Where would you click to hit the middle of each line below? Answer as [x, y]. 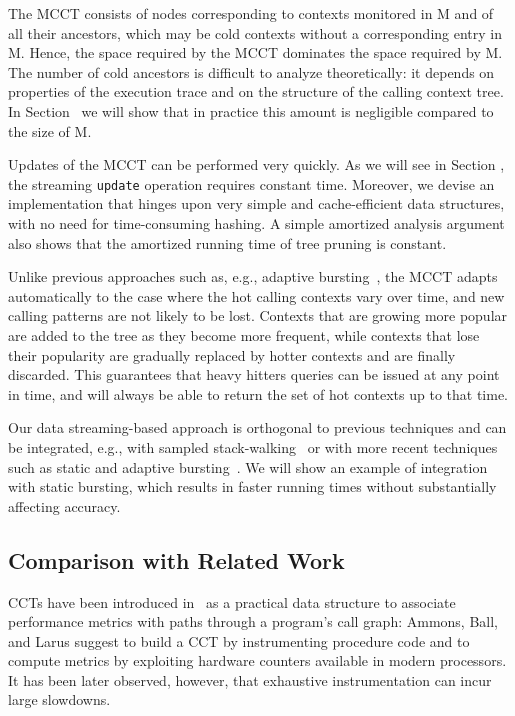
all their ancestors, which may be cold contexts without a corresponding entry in [255, 32]
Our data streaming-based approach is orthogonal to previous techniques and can [257, 427]
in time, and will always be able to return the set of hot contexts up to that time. [258, 393]
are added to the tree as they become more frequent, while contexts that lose [244, 334]
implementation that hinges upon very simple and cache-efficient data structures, [256, 203]
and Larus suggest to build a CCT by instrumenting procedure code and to [239, 640]
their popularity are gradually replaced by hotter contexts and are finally [232, 354]
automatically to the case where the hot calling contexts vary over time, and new [256, 295]
